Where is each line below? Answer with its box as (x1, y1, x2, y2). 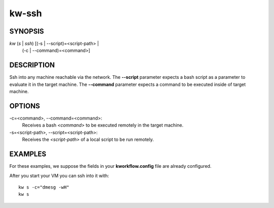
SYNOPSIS (9, 27, 44, 36)
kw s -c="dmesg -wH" (18, 184, 70, 190)
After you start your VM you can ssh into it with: (9, 172, 109, 179)
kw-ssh (9, 8, 42, 19)
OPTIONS (9, 102, 40, 110)
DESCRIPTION (9, 61, 55, 70)
